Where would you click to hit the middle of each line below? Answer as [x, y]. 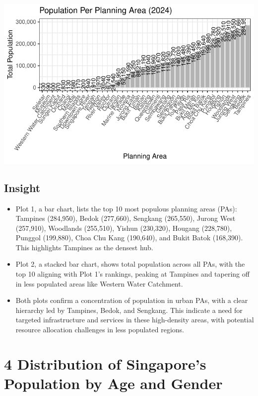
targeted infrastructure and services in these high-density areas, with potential [135, 320]
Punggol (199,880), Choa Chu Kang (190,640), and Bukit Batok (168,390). [129, 238]
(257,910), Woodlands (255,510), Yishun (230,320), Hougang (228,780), [124, 228]
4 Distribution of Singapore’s [105, 363]
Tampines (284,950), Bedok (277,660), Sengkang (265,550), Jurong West [126, 218]
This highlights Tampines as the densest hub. [84, 247]
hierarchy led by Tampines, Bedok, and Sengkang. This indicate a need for [129, 310]
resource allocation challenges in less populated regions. [100, 330]
